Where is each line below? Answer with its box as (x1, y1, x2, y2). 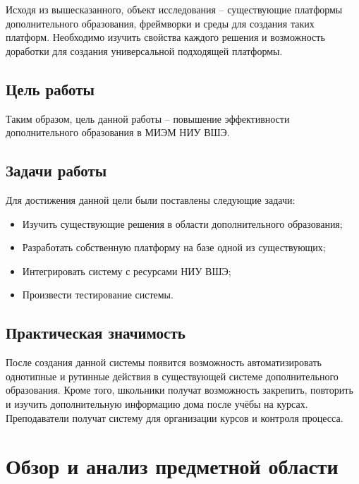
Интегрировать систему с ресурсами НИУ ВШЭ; (22, 263, 231, 278)
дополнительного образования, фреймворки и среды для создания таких (6, 16, 315, 30)
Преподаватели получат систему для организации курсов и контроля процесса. (6, 410, 343, 425)
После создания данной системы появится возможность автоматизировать (6, 355, 322, 370)
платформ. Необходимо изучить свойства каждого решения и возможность (6, 30, 325, 44)
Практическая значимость (6, 322, 185, 344)
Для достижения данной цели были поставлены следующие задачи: (6, 192, 296, 207)
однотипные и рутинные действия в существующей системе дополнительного (6, 368, 339, 383)
